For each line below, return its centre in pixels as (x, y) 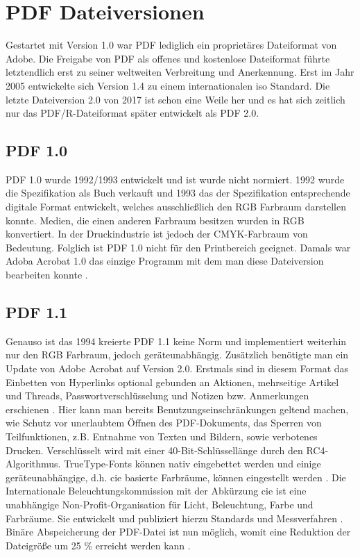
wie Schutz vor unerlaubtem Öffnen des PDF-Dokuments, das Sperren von (164, 423)
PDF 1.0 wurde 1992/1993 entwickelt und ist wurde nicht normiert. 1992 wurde (175, 179)
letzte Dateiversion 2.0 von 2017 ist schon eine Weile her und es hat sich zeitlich (175, 99)
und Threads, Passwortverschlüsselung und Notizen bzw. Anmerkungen (157, 396)
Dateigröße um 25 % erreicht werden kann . (98, 545)
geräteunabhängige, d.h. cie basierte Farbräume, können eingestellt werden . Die (176, 477)
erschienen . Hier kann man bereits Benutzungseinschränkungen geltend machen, (177, 409)
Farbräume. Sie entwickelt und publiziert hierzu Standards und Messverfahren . (174, 518)
